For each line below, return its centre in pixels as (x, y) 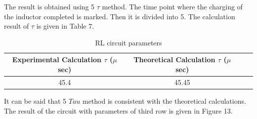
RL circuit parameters (128, 42)
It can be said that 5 (35, 100)
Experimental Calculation (57, 59)
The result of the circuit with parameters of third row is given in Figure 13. (118, 110)
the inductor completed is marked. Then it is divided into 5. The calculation (120, 16)
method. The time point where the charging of (172, 6)
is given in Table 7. (65, 26)
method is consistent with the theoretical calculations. (164, 100)
